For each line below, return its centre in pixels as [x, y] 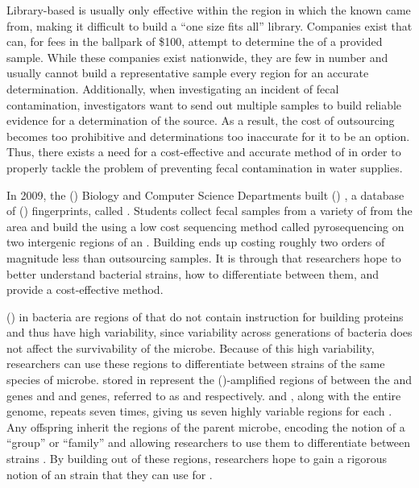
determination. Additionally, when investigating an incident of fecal [173, 88]
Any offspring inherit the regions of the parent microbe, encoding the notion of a [206, 426]
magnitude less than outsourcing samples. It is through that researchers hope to [204, 257]
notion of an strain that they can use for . [110, 474]
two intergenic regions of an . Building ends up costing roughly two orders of [196, 242]
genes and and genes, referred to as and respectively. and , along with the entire [204, 395]
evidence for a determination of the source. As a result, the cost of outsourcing [201, 120]
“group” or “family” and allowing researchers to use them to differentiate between [208, 443]
